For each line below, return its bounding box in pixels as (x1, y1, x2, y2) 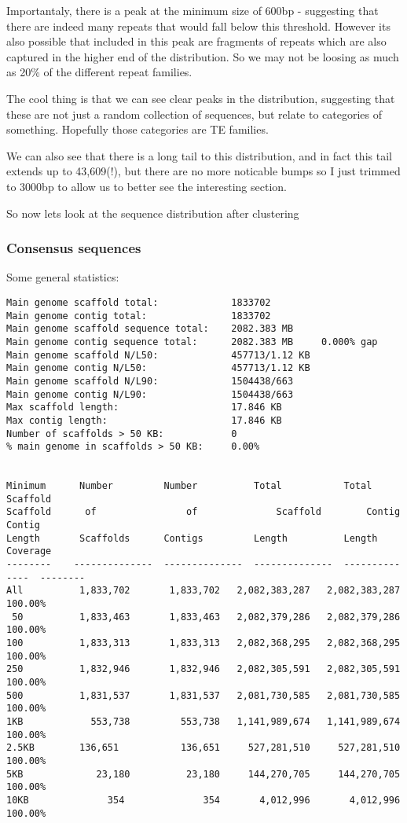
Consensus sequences (6, 238, 141, 258)
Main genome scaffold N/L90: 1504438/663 (6, 375, 294, 387)
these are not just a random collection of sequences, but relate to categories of (6, 105, 383, 122)
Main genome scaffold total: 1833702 (6, 296, 271, 308)
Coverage (6, 546, 52, 557)
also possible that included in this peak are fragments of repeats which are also (6, 33, 387, 50)
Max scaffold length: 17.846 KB (6, 402, 282, 413)
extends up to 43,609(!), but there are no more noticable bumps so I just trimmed (6, 163, 401, 179)
